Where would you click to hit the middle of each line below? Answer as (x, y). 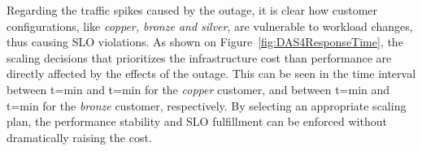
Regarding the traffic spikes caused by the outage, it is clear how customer (192, 10)
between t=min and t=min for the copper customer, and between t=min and (198, 89)
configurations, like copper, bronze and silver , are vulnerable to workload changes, (210, 26)
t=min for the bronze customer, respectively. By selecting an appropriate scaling (207, 105)
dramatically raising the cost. (79, 137)
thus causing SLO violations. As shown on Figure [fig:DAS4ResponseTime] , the (205, 42)
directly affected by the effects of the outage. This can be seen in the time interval (211, 73)
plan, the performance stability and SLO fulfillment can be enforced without (197, 121)
